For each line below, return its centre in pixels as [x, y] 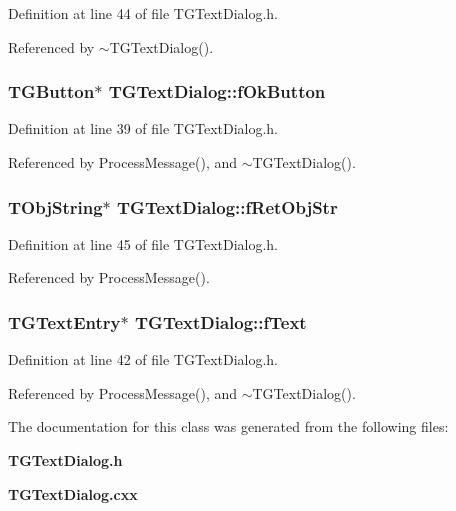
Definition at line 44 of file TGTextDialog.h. [143, 13]
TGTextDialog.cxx [73, 493]
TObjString [55, 206]
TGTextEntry [64, 321]
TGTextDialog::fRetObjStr [227, 206]
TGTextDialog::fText [221, 321]
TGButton [51, 91]
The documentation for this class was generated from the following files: [228, 426]
